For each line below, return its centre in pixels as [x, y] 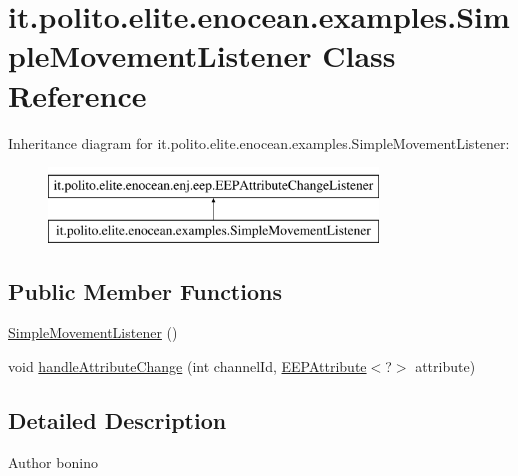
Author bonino [53, 461]
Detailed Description [117, 420]
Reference [77, 94]
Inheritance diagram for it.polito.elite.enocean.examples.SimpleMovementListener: [259, 142]
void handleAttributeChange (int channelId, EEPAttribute [187, 366]
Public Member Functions [145, 290]
